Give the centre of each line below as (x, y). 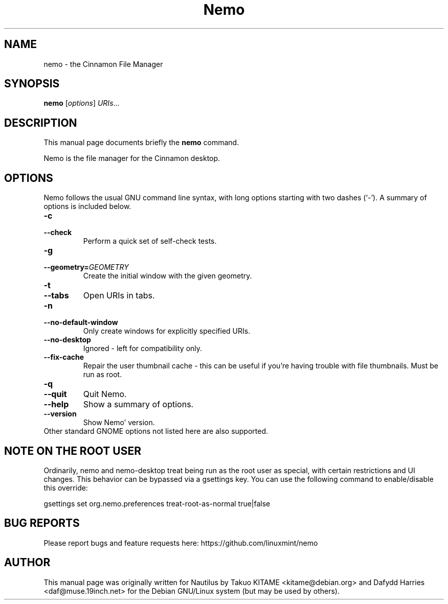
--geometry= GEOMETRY (86, 267)
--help (56, 404)
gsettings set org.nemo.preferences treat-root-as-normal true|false (157, 503)
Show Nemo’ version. (119, 423)
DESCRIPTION (41, 123)
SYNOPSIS (32, 84)
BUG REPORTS (42, 523)
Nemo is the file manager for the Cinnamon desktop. (132, 158)
